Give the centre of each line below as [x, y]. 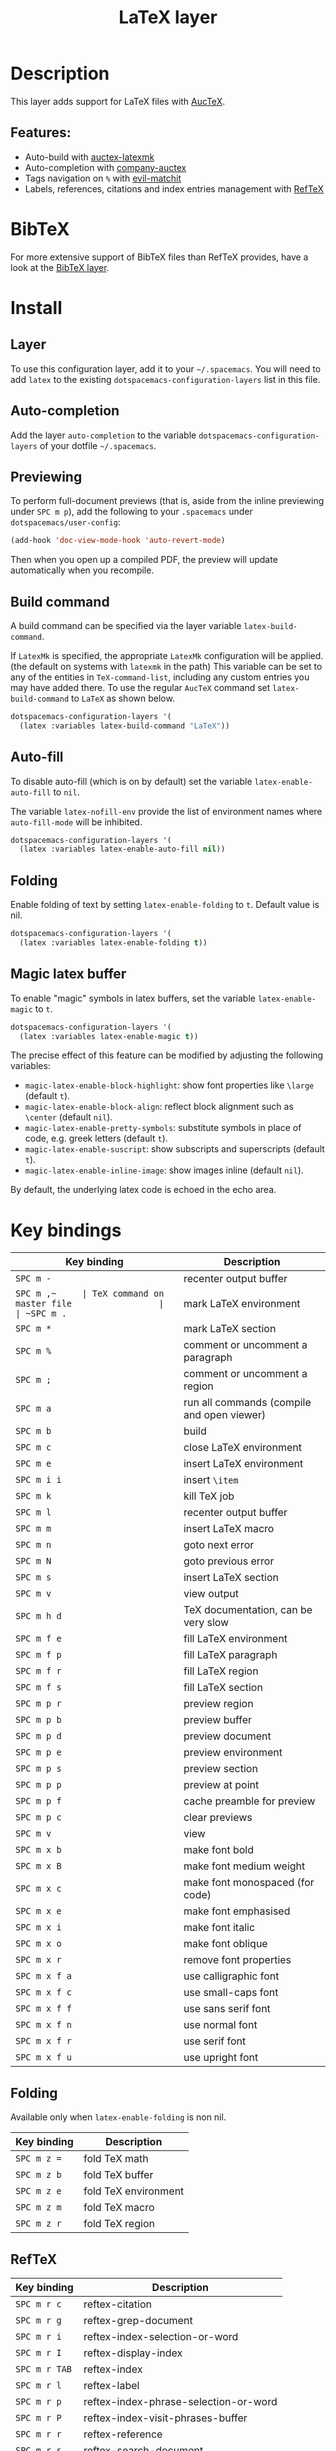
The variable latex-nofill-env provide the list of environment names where [166, 811]
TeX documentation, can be [248, 1610]
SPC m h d [38, 1616]
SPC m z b [38, 2175]
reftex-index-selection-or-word [161, 2336]
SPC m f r [38, 1671]
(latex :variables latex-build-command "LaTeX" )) [124, 726]
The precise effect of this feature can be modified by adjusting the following [167, 1055]
